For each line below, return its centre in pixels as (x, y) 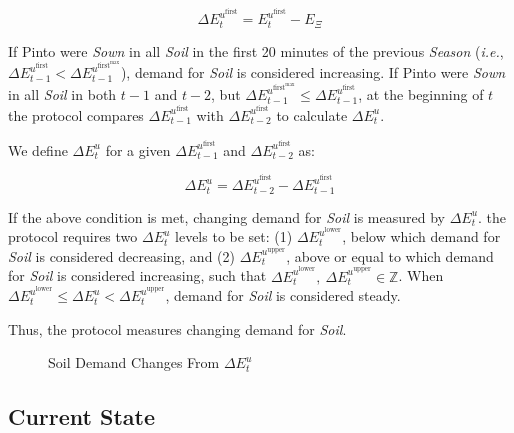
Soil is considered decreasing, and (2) (121, 255)
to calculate (312, 114)
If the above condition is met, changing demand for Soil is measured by (226, 216)
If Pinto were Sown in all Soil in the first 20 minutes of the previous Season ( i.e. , (256, 50)
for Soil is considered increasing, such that (137, 275)
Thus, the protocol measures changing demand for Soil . (177, 328)
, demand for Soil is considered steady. (283, 295)
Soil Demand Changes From (134, 362)
